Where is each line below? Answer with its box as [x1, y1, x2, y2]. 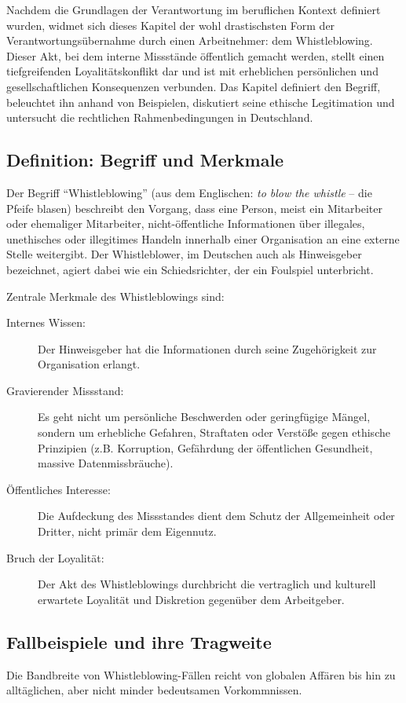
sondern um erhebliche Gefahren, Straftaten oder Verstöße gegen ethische [38, 424, 390, 441]
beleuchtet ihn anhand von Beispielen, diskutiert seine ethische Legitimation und [6, 93, 395, 110]
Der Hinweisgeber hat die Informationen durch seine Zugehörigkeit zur [38, 340, 377, 357]
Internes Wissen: [6, 314, 86, 331]
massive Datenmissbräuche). [38, 455, 174, 471]
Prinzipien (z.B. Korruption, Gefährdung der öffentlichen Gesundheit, [38, 439, 373, 456]
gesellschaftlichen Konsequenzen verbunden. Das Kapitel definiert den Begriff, [6, 78, 381, 94]
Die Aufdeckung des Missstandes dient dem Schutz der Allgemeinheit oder [38, 507, 395, 524]
